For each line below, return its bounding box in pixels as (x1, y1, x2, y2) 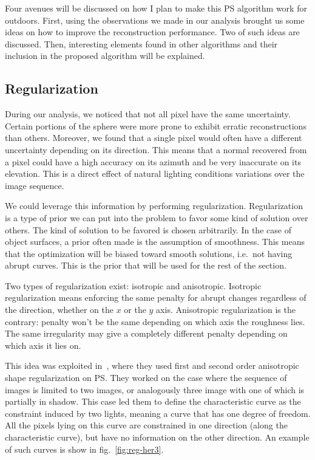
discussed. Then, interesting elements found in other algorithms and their (5, 37, 278, 50)
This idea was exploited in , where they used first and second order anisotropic (5, 359, 299, 372)
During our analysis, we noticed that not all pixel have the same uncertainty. (5, 108, 291, 120)
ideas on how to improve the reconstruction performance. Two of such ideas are (5, 26, 300, 38)
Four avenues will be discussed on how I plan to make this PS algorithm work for (5, 2, 307, 14)
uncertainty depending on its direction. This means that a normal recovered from (5, 143, 307, 156)
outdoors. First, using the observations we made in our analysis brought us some (5, 13, 305, 26)
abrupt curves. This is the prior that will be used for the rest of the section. (5, 259, 286, 272)
